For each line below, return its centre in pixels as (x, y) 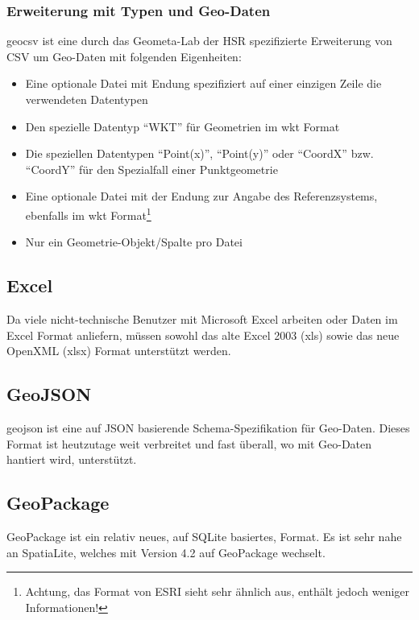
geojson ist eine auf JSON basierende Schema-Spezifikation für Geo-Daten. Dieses (208, 428)
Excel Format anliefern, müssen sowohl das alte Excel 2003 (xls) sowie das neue (203, 335)
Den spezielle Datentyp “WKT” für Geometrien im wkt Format (183, 126)
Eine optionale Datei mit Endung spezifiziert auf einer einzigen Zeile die (203, 83)
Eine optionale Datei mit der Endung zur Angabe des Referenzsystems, (201, 196)
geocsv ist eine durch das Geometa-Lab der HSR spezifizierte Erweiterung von (199, 41)
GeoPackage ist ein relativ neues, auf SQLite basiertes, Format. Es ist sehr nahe (204, 536)
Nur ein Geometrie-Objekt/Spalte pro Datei (134, 242)
